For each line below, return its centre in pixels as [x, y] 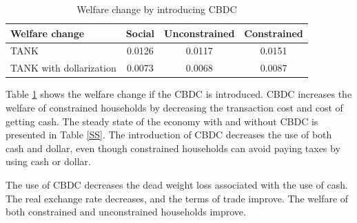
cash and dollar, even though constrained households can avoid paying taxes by [173, 148]
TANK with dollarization [63, 68]
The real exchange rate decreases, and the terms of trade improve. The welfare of [177, 198]
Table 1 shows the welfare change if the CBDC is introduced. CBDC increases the [179, 94]
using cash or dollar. [48, 161]
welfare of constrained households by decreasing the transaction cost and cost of [174, 107]
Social [140, 33]
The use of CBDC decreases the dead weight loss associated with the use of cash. [177, 184]
